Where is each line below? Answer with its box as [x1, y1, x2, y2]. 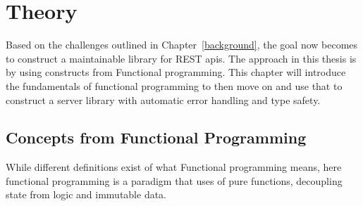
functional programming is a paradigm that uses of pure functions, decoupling [6, 173, 343, 188]
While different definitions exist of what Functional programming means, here [6, 160, 342, 174]
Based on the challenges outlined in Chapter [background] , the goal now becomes [6, 37, 358, 52]
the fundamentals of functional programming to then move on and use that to [6, 78, 343, 93]
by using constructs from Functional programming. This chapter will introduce [6, 65, 346, 79]
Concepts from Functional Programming [6, 127, 307, 148]
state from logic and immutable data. [6, 187, 167, 202]
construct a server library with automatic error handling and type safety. [6, 92, 321, 107]
